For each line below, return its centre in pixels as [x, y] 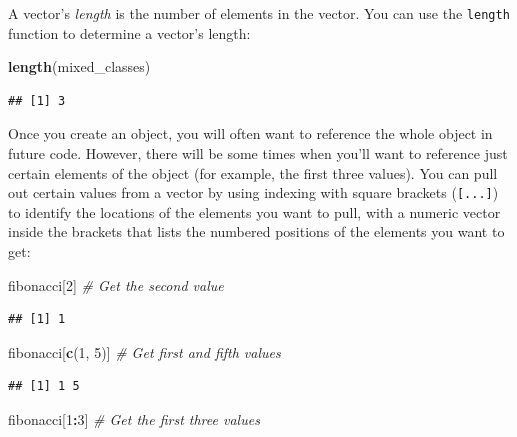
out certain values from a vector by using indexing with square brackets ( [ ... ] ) [253, 192]
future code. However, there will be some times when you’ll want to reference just [258, 153]
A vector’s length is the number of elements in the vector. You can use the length [259, 13]
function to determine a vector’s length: [129, 32]
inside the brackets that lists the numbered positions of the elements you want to [256, 231]
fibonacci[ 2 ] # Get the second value [116, 284]
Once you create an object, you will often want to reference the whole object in [250, 133]
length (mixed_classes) [79, 66]
